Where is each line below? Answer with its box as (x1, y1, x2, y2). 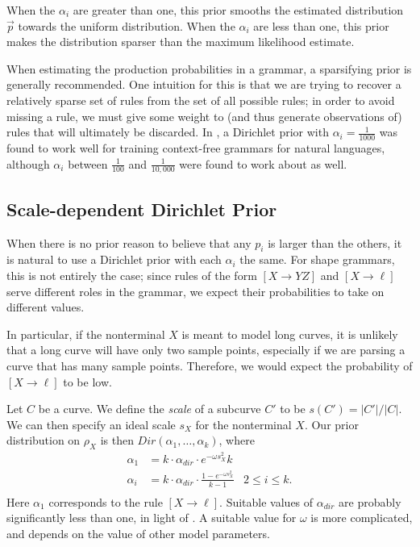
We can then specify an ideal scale (6, 415, 176, 432)
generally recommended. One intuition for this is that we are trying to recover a (6, 76, 401, 93)
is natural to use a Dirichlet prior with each (6, 251, 222, 268)
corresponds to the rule (48, 493, 163, 510)
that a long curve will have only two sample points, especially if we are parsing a (6, 341, 405, 358)
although (6, 155, 50, 172)
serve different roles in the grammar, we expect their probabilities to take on (6, 282, 385, 299)
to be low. (63, 373, 112, 390)
